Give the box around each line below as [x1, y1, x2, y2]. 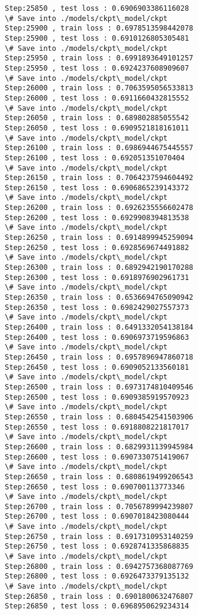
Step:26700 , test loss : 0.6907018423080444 [5, 512, 189, 521]
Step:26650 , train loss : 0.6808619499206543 [5, 472, 193, 481]
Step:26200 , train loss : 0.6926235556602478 [5, 203, 193, 212]
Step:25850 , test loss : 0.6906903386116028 [5, 4, 189, 13]
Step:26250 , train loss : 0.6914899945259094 [5, 233, 193, 242]
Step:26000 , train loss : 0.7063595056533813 [5, 84, 193, 93]
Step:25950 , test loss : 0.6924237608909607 [5, 63, 189, 72]
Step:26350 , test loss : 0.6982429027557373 [5, 303, 189, 312]
